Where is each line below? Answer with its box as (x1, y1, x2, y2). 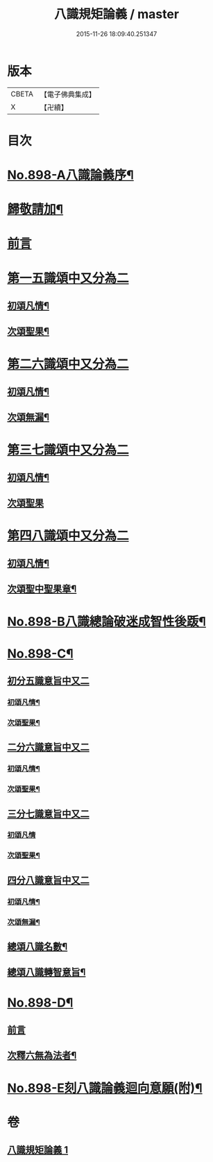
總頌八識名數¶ (7, 941, 68, 952)
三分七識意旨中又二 (7, 808, 90, 819)
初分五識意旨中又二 (7, 675, 90, 687)
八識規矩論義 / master (54, 6, 179, 22)
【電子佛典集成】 (40, 89, 96, 99)
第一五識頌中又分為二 (7, 270, 130, 286)
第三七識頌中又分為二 (7, 442, 130, 458)
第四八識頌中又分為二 (7, 528, 130, 543)
